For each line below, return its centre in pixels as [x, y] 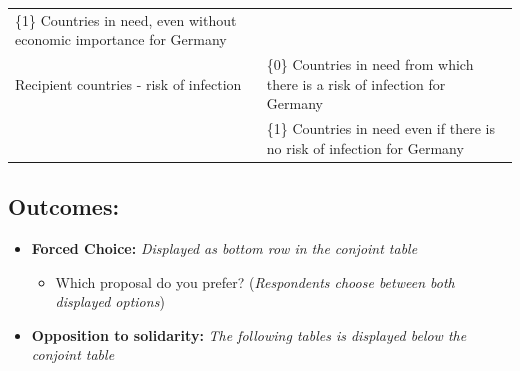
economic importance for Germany [121, 39]
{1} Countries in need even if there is [380, 128]
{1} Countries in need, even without [126, 19]
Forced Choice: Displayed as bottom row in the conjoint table [224, 248]
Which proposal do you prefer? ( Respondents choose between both [255, 281]
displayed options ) [110, 301]
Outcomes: [64, 206]
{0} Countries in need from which [370, 64]
